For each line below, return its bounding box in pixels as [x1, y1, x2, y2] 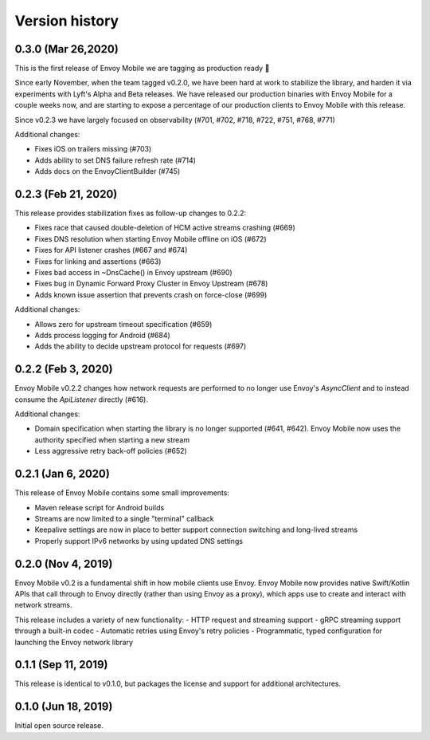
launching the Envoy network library [14, 637, 133, 647]
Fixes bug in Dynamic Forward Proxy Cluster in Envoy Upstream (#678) [34, 279, 268, 289]
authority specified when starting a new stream [34, 435, 190, 444]
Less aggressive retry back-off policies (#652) [34, 447, 187, 456]
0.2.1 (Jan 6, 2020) [14, 467, 111, 481]
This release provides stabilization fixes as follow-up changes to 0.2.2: [14, 208, 247, 218]
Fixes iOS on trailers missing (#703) [34, 144, 152, 154]
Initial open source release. [14, 721, 104, 730]
